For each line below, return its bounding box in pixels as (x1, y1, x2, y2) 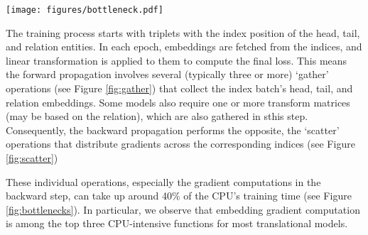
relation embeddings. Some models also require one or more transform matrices (6, 94, 350, 109)
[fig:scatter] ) (6, 151, 58, 165)
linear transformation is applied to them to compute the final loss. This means (6, 53, 347, 67)
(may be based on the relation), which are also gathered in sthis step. (6, 109, 308, 124)
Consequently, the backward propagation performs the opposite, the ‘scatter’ (6, 122, 340, 137)
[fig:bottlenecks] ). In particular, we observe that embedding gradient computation (6, 202, 360, 217)
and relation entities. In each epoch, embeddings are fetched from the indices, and (6, 39, 362, 54)
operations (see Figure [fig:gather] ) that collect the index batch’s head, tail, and (6, 81, 353, 96)
